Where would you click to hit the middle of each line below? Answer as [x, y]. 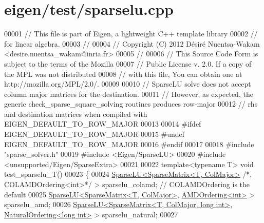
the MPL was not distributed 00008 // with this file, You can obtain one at [123, 74]
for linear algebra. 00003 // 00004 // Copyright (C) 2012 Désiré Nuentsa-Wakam [132, 43]
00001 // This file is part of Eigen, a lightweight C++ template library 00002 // [131, 34]
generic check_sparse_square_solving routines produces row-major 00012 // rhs [131, 104]
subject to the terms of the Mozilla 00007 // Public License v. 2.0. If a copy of [128, 63]
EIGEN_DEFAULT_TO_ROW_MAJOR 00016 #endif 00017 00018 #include [129, 144]
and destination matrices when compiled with [76, 114]
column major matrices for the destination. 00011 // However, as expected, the [129, 94]
